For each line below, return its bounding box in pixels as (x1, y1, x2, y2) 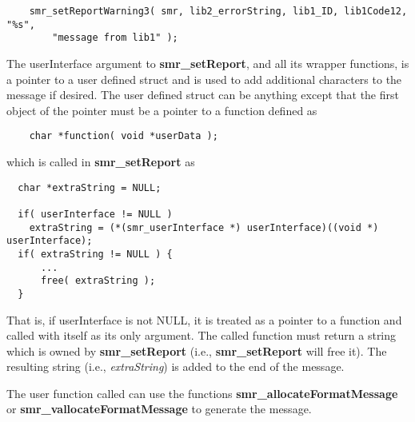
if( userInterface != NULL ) (18, 208, 173, 220)
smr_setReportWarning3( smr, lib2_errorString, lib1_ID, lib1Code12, (29, 6, 408, 17)
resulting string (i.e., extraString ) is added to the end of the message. (6, 358, 345, 375)
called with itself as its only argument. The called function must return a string (6, 327, 397, 344)
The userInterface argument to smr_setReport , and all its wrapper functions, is (6, 54, 409, 71)
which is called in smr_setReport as (6, 153, 195, 169)
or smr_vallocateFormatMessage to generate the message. (6, 400, 312, 417)
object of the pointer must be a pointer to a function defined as (6, 102, 317, 118)
